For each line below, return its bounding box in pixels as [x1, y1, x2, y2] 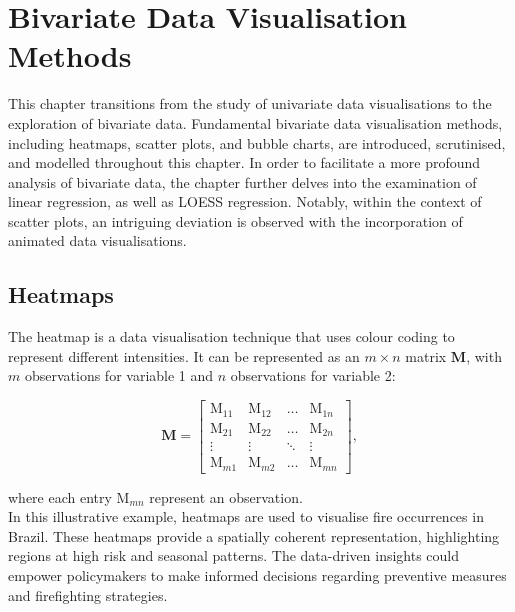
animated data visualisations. [8, 230, 187, 251]
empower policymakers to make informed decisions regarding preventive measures [8, 564, 507, 585]
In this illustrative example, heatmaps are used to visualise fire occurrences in [8, 506, 484, 527]
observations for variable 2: [230, 365, 396, 386]
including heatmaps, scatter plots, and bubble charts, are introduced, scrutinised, [8, 132, 506, 153]
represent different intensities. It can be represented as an [8, 345, 360, 366]
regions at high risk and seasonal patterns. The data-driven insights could [8, 545, 460, 566]
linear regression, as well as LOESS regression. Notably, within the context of [8, 191, 482, 212]
